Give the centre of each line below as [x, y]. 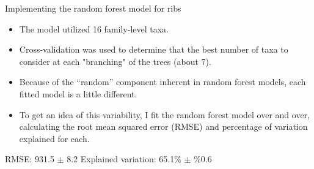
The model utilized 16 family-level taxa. [94, 28]
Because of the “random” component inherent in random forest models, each [162, 82]
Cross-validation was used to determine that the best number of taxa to [154, 49]
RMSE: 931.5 [30, 159]
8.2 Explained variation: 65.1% [124, 159]
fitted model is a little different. [78, 93]
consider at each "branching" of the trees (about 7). [115, 61]
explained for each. [54, 138]
